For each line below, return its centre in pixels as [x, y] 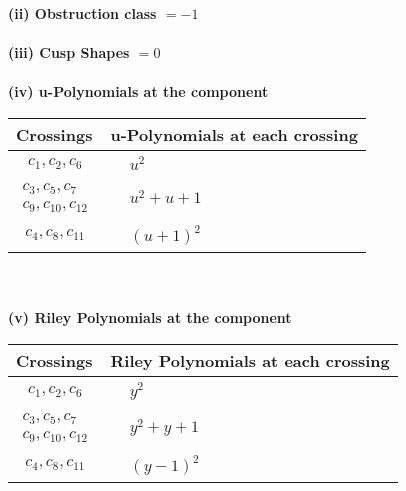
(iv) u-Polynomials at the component [138, 91]
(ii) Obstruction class [82, 13]
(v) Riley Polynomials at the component [150, 317]
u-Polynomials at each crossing [234, 134]
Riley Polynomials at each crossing [250, 361]
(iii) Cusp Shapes [69, 52]
